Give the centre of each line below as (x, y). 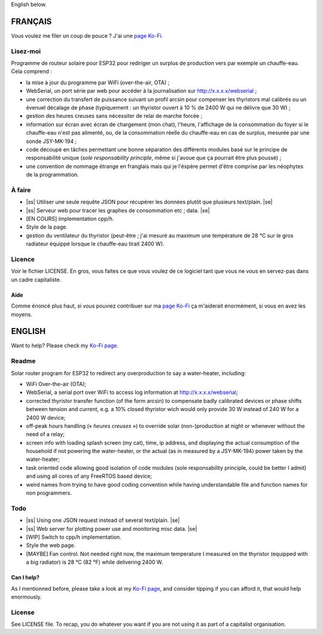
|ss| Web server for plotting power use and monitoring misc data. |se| (112, 528)
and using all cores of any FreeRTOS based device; (89, 476)
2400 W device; (46, 417)
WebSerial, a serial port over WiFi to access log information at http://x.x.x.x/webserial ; (132, 393)
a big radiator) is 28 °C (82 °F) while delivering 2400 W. (95, 562)
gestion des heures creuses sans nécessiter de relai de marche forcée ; (114, 116)
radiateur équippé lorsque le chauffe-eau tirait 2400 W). (95, 244)
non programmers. (49, 493)
